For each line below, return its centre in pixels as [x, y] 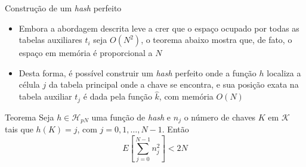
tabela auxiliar [45, 96]
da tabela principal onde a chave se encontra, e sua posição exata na [174, 84]
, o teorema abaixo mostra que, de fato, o [217, 40]
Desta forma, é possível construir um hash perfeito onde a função [137, 72]
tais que [19, 129]
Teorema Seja [30, 117]
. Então [175, 129]
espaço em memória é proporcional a [86, 53]
